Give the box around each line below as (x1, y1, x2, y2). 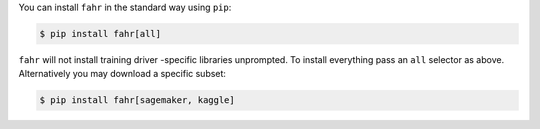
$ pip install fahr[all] (39, 28, 162, 39)
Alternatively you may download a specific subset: (18, 68, 227, 80)
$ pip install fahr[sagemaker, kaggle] (39, 95, 235, 106)
